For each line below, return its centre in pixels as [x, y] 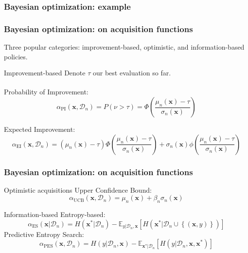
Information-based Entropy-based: [55, 214]
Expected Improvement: [40, 129]
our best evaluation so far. [132, 73]
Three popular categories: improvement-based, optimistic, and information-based [124, 47]
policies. [16, 56]
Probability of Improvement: [46, 92]
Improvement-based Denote [45, 73]
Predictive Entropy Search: [44, 234]
